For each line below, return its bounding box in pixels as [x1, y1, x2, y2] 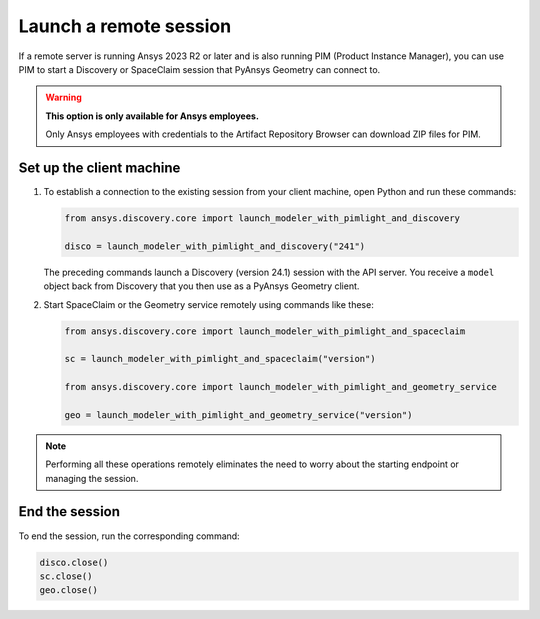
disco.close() [39, 556, 109, 568]
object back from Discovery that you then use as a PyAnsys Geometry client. [43, 280, 360, 292]
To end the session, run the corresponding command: [18, 530, 240, 542]
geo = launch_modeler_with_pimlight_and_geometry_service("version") [64, 409, 413, 420]
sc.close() [39, 570, 93, 582]
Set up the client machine [18, 159, 181, 176]
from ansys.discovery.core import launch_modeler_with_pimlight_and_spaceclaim [64, 325, 466, 337]
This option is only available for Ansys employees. [45, 110, 260, 122]
